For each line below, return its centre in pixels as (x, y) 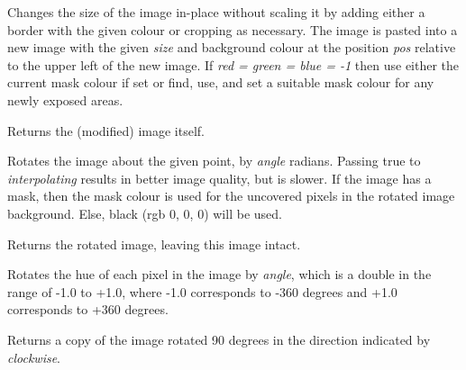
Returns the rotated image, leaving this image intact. (154, 244)
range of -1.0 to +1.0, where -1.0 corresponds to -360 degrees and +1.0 (202, 291)
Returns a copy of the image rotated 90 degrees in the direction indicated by (219, 339)
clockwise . (34, 357)
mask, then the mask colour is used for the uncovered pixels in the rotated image (231, 196)
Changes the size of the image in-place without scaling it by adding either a (216, 12)
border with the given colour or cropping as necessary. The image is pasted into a (233, 29)
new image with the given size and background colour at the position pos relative (232, 47)
